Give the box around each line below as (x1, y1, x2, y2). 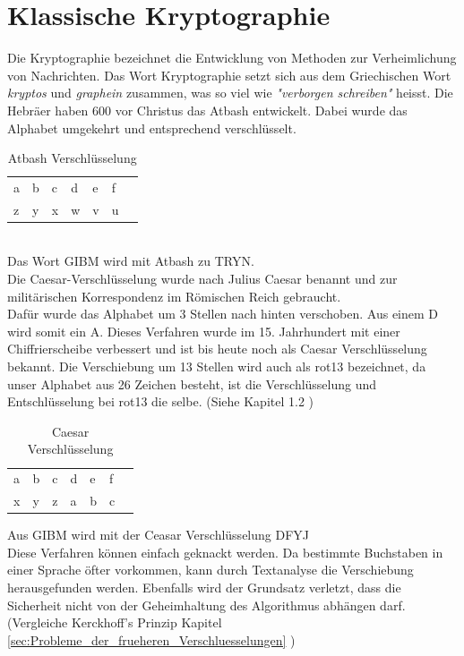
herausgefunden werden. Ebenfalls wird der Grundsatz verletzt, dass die (7, 577, 401, 596)
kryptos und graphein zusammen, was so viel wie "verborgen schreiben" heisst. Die (7, 83, 453, 102)
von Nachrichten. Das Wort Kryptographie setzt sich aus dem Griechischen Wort (7, 65, 451, 84)
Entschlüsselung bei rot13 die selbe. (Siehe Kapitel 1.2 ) (7, 392, 314, 411)
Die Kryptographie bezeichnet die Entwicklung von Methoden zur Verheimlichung (7, 48, 457, 67)
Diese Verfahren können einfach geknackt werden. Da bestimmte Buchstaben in (7, 542, 443, 561)
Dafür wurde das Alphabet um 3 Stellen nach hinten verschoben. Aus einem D (7, 304, 439, 323)
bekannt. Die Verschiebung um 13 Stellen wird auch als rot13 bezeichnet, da (7, 357, 426, 376)
